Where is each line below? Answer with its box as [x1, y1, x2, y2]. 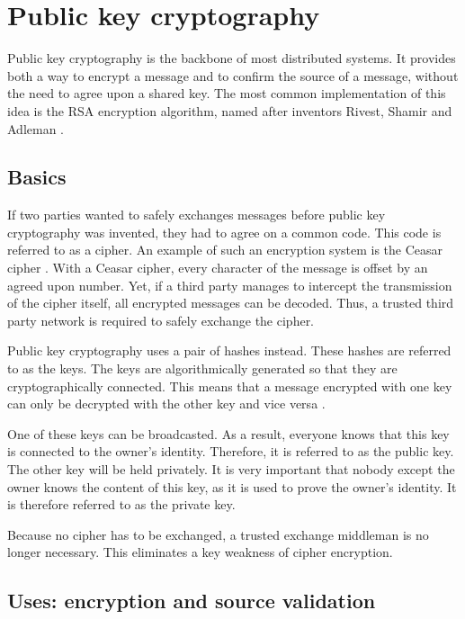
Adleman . [7, 119, 65, 138]
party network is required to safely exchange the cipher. [7, 310, 315, 329]
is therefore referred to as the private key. [7, 495, 236, 514]
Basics [7, 163, 67, 191]
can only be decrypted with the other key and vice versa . [7, 394, 326, 413]
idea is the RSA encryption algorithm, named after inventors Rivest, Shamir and [7, 101, 452, 120]
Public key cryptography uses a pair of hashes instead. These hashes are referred [7, 341, 452, 360]
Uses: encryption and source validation [7, 587, 376, 615]
